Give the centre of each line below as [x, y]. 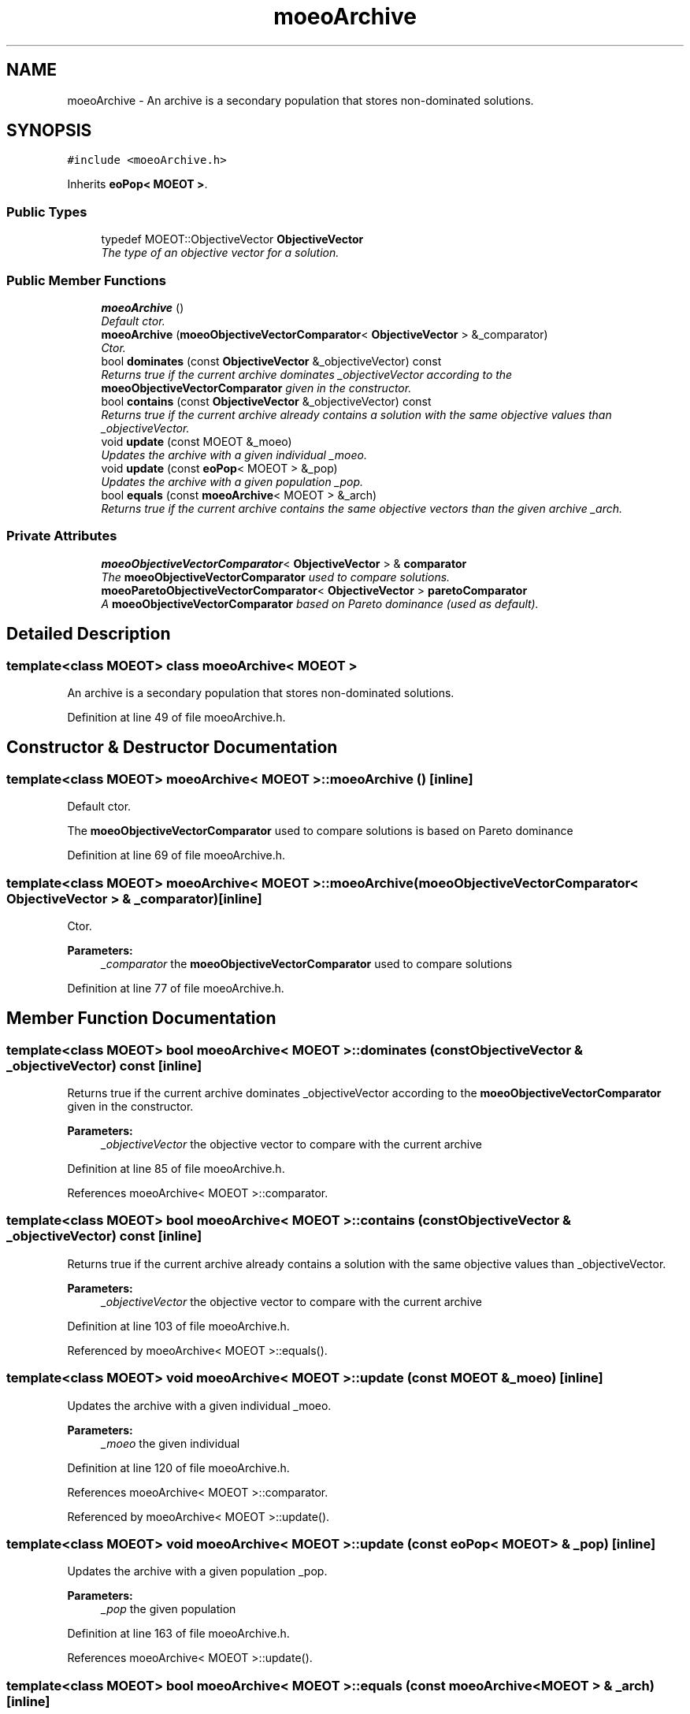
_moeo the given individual [171, 1443]
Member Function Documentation [141, 1018]
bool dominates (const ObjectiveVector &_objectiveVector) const [271, 361]
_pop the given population [169, 1609]
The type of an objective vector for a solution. [220, 253]
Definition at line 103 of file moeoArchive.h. [178, 1326]
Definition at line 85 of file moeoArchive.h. [176, 1169]
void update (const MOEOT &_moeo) [197, 441]
